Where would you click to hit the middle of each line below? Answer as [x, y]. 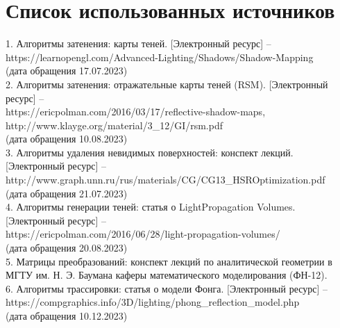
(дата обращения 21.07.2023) [67, 193]
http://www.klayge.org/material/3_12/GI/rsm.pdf [114, 125]
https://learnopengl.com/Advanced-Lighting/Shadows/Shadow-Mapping [160, 57]
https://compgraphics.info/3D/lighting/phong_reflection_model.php [153, 302]
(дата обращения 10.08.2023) [67, 139]
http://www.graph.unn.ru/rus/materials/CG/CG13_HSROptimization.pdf [165, 180]
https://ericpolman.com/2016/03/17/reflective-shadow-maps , [136, 112]
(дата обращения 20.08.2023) [67, 248]
